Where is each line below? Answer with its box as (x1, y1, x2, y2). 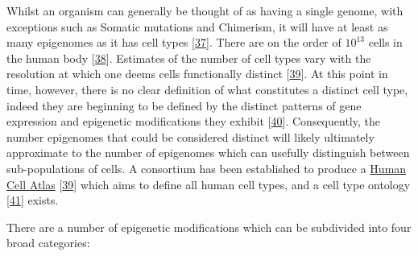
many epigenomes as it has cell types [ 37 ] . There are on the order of (6, 34, 341, 51)
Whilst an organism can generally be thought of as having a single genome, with (6, 2, 404, 19)
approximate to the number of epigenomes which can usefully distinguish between (6, 144, 410, 161)
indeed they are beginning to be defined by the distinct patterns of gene (6, 97, 362, 114)
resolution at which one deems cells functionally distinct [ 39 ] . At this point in (6, 65, 388, 82)
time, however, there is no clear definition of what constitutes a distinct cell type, (6, 81, 408, 97)
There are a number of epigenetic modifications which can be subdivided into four (6, 218, 412, 235)
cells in (368, 34, 403, 51)
